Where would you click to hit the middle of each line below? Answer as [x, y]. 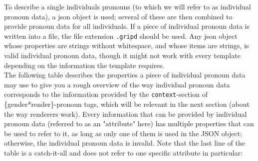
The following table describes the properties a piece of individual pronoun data [125, 75]
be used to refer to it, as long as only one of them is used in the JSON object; [123, 133]
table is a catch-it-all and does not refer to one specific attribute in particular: [123, 153]
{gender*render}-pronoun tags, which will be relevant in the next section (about [127, 104]
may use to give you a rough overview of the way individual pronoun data [117, 84]
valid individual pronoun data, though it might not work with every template [122, 55]
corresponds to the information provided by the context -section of [106, 94]
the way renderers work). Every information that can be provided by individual [126, 114]
